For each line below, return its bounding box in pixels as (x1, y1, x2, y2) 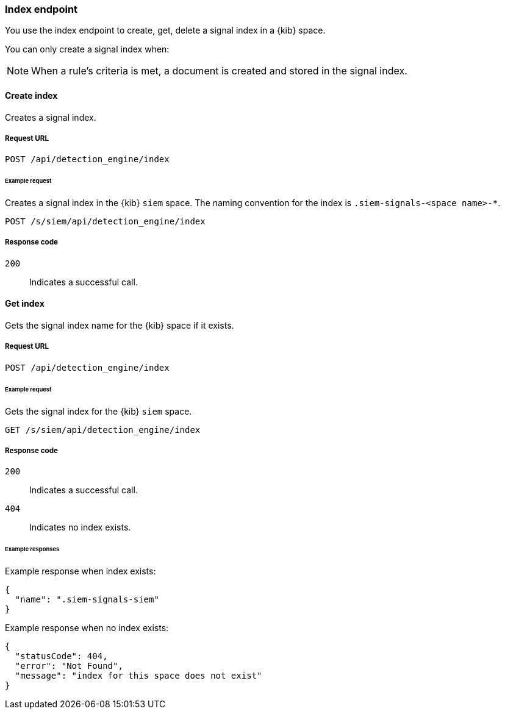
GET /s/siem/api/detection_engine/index (5, 424, 201, 435)
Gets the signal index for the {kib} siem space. (5, 405, 192, 416)
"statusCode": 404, (15, 651, 108, 661)
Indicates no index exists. (29, 522, 131, 533)
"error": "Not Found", (15, 661, 123, 671)
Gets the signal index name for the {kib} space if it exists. (5, 320, 234, 331)
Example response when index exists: (5, 566, 156, 576)
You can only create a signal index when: (5, 44, 170, 55)
